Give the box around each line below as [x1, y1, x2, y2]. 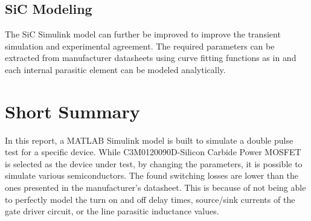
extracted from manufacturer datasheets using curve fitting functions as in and [5, 51, 297, 64]
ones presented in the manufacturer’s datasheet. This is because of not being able [5, 181, 306, 194]
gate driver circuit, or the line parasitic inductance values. [5, 205, 219, 217]
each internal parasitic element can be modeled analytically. [5, 63, 226, 75]
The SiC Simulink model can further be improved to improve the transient [5, 28, 281, 40]
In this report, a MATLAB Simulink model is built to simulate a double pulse [5, 133, 293, 146]
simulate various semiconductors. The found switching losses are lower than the [5, 169, 299, 182]
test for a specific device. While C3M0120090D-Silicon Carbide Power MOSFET [5, 146, 301, 158]
